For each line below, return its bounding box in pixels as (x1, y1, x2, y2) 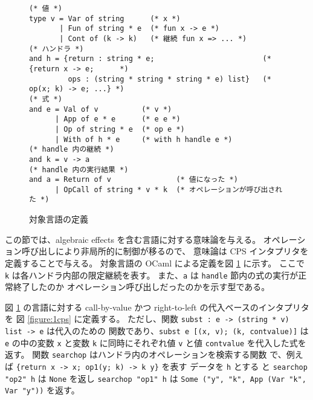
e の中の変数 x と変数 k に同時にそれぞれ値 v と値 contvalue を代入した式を (5, 336, 306, 349)
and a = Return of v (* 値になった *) (29, 175, 238, 184)
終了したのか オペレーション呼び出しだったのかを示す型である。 (13, 280, 270, 293)
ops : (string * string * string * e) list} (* (68, 74, 271, 83)
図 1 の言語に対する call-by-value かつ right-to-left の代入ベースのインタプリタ (5, 300, 309, 313)
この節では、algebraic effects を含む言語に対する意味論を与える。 (5, 233, 261, 245)
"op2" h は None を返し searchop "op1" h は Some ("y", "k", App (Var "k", (5, 372, 306, 384)
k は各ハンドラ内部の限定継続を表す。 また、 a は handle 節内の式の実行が (5, 268, 298, 281)
